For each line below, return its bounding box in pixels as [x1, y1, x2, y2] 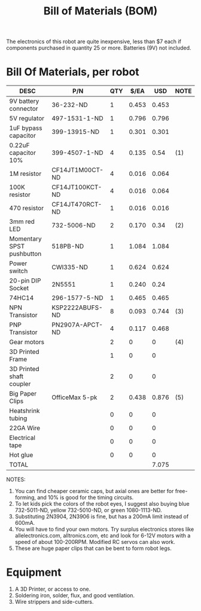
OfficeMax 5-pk [51, 393, 98, 402]
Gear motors [9, 338, 45, 346]
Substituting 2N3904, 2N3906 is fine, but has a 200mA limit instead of [14, 513, 189, 520]
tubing [9, 414, 28, 422]
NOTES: [6, 476, 26, 483]
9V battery [9, 97, 39, 105]
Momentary [9, 235, 42, 243]
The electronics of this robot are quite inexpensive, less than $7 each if [6, 38, 181, 45]
